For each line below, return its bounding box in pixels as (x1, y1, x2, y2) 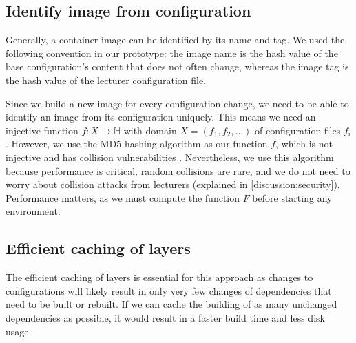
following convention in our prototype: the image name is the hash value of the (6, 45, 338, 60)
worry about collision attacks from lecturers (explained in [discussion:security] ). (6, 177, 340, 191)
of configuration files (255, 123, 341, 137)
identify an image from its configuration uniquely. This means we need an (6, 110, 316, 124)
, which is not (275, 136, 333, 151)
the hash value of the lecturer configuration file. (6, 72, 207, 87)
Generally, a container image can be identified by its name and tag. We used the (6, 32, 345, 47)
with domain (123, 123, 177, 137)
